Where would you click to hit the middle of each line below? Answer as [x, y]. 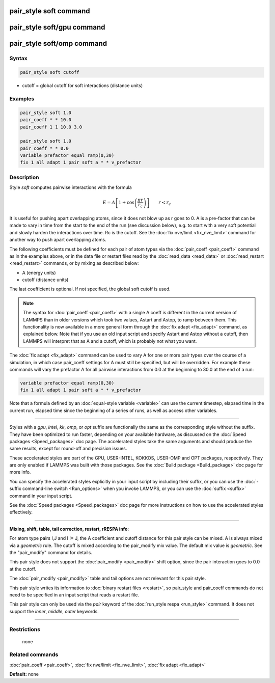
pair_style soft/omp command [58, 44]
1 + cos [126, 203]
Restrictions [25, 630]
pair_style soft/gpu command [57, 27]
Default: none [24, 674]
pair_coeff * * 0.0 [44, 148]
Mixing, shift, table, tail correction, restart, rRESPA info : [69, 529]
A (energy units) [39, 272]
